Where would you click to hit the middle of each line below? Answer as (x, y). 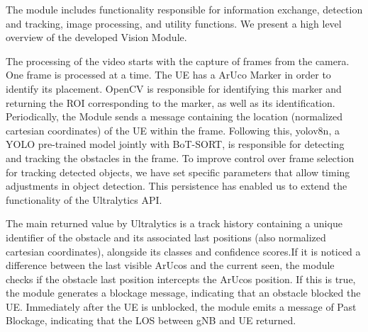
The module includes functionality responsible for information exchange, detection (184, 9)
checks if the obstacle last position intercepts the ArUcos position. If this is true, (181, 279)
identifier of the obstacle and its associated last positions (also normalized (166, 237)
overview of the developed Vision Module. (96, 37)
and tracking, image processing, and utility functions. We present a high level (174, 23)
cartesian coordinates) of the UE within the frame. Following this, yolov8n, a (173, 130)
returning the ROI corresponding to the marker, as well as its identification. (171, 102)
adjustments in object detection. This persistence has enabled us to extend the (177, 186)
